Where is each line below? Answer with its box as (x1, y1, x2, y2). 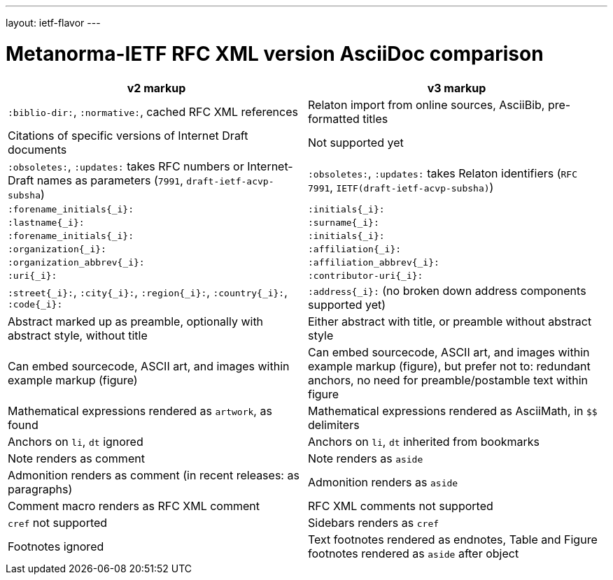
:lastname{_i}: (8, 217, 85, 228)
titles (362, 111, 388, 126)
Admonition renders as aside (308, 474, 458, 489)
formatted (308, 111, 360, 126)
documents (8, 142, 67, 157)
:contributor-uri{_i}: (308, 270, 423, 281)
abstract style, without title (8, 328, 148, 342)
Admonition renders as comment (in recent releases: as (8, 467, 300, 482)
